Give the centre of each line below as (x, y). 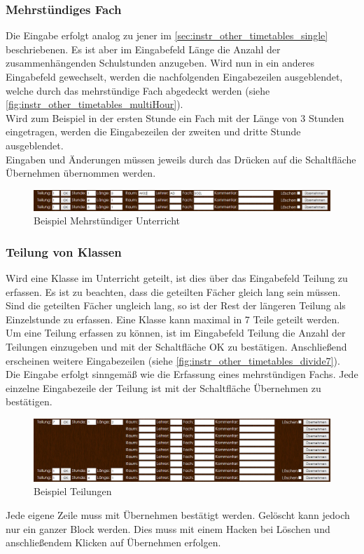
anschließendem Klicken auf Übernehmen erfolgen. (113, 542)
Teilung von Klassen (64, 251)
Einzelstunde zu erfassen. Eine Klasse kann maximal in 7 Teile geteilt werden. (173, 319)
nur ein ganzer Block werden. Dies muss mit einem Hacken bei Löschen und (168, 528)
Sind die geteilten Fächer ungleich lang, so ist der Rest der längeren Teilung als (176, 305)
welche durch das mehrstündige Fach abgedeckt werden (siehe (138, 90)
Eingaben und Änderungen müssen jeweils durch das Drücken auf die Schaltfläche (181, 159)
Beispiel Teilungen (73, 491)
